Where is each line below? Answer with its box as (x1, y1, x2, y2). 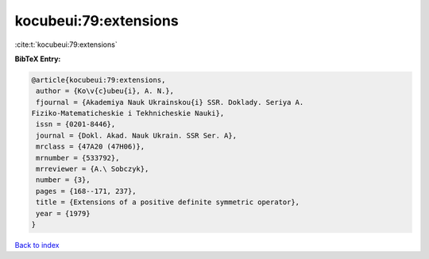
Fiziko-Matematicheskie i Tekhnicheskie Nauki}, (31, 109, 225, 118)
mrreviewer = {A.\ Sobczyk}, (36, 164, 149, 174)
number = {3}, (36, 176, 91, 184)
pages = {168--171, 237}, (36, 187, 137, 195)
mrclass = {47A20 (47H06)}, (36, 142, 145, 151)
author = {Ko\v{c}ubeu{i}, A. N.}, (36, 87, 175, 95)
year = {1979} (36, 209, 91, 218)
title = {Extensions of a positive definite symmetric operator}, (36, 198, 300, 207)
